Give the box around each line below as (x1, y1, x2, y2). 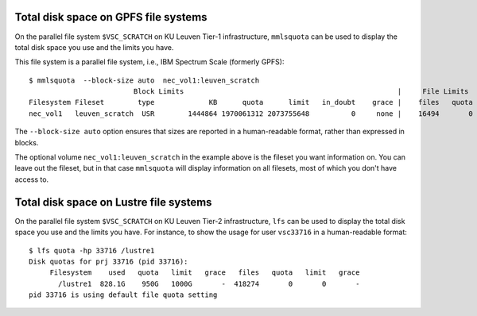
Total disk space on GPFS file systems (14, 10, 207, 24)
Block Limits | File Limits (133, 87, 469, 96)
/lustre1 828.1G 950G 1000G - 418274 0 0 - (58, 279, 360, 288)
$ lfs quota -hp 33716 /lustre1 (29, 246, 155, 255)
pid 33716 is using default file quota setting (29, 291, 218, 299)
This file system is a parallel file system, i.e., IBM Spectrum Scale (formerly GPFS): (14, 57, 285, 67)
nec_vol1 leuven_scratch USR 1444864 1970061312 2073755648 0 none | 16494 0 (29, 109, 473, 118)
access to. (14, 175, 49, 184)
